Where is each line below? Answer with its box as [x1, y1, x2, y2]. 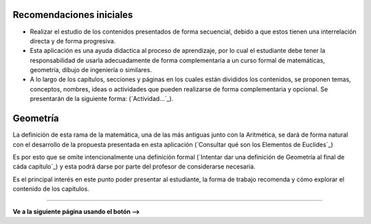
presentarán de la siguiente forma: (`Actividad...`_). [30, 95, 174, 103]
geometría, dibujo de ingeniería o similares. [30, 66, 153, 74]
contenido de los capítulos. [12, 185, 89, 193]
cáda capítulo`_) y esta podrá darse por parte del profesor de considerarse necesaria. [12, 162, 256, 171]
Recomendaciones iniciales [12, 9, 133, 21]
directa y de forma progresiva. [30, 36, 116, 45]
